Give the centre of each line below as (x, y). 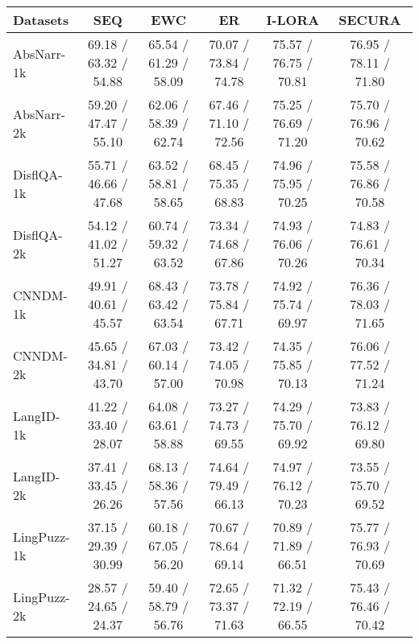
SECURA (370, 20)
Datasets (41, 20)
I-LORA (293, 20)
